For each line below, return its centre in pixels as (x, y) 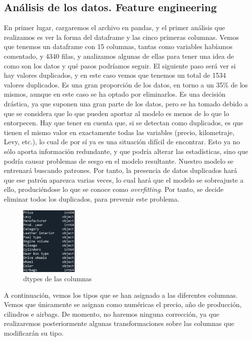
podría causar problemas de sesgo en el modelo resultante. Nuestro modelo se (119, 161)
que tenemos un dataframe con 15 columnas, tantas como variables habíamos (118, 46)
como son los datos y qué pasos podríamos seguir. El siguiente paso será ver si (120, 65)
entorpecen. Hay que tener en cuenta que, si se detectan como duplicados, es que (124, 123)
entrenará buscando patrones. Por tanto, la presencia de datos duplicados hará (121, 170)
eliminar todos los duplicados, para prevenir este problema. (92, 198)
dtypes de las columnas (58, 279)
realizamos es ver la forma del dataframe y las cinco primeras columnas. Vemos (121, 37)
